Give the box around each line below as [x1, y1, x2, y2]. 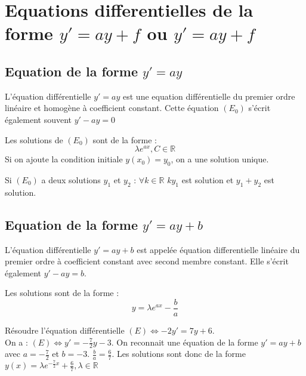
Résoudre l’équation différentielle [5, 324, 125, 337]
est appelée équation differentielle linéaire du [137, 243, 300, 255]
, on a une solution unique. [171, 153, 269, 165]
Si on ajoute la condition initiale [5, 153, 123, 165]
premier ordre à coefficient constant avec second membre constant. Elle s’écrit [5, 255, 289, 267]
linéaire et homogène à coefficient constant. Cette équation [5, 101, 219, 114]
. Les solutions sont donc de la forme [112, 347, 246, 360]
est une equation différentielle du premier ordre [123, 90, 295, 102]
